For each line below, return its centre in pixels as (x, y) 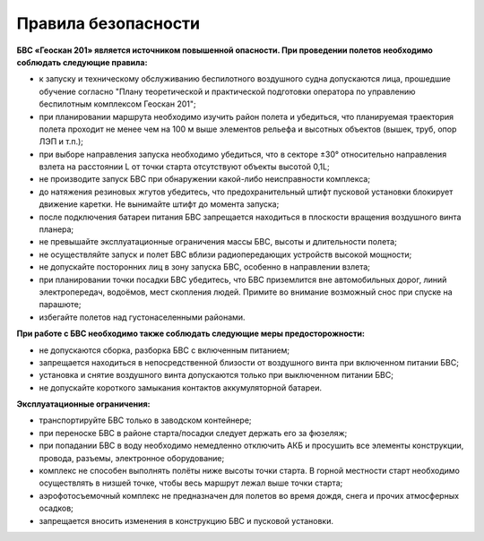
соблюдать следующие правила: (82, 62)
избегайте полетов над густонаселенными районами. (142, 317)
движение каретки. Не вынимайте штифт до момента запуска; (159, 204)
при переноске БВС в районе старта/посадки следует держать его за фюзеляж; (193, 433)
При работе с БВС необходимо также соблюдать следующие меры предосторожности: (190, 334)
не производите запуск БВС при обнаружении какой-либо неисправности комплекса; (205, 179)
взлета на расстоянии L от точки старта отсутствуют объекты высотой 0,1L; (185, 167)
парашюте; (60, 305)
